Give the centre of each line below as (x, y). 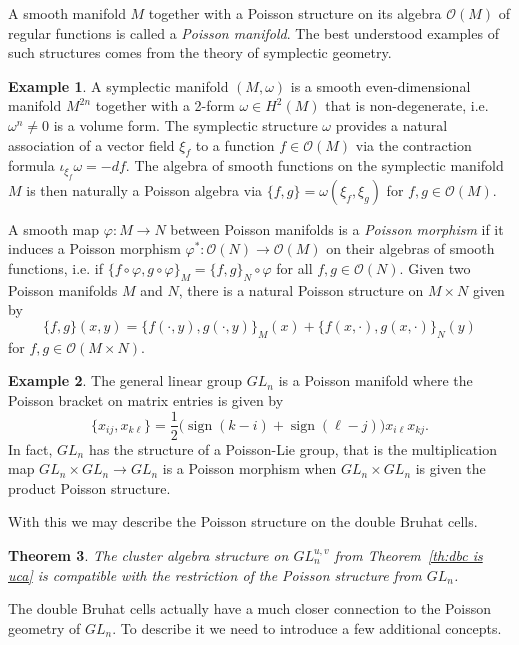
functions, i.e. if (55, 267)
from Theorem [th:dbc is (408, 554)
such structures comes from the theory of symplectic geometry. (200, 52)
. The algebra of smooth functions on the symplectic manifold (314, 165)
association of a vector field (91, 144)
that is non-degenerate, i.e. (407, 105)
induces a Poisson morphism (94, 248)
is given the (450, 468)
